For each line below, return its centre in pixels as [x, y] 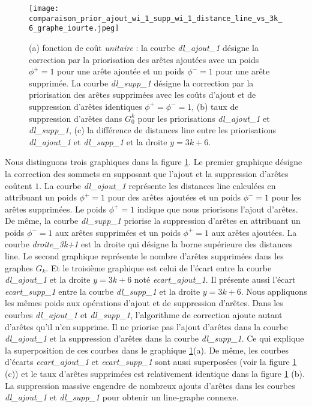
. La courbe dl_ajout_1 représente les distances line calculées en [157, 185]
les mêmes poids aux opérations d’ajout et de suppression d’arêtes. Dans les [144, 303]
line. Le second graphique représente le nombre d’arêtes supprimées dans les [144, 256]
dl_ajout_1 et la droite [48, 279]
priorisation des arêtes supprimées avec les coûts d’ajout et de [142, 95]
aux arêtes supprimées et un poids [118, 232]
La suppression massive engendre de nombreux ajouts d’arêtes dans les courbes [150, 385]
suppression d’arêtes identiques [85, 106]
